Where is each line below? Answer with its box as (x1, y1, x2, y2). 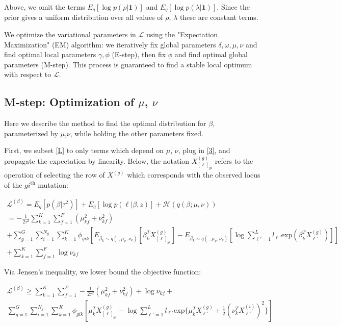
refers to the (215, 155, 253, 166)
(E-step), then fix (112, 49, 166, 60)
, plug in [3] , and (178, 145, 230, 156)
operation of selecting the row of (4, 169, 105, 180)
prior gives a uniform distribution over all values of (4, 12, 163, 22)
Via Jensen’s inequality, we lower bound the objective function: (4, 266, 201, 277)
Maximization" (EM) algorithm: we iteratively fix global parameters (4, 39, 216, 49)
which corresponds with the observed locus (127, 169, 260, 180)
